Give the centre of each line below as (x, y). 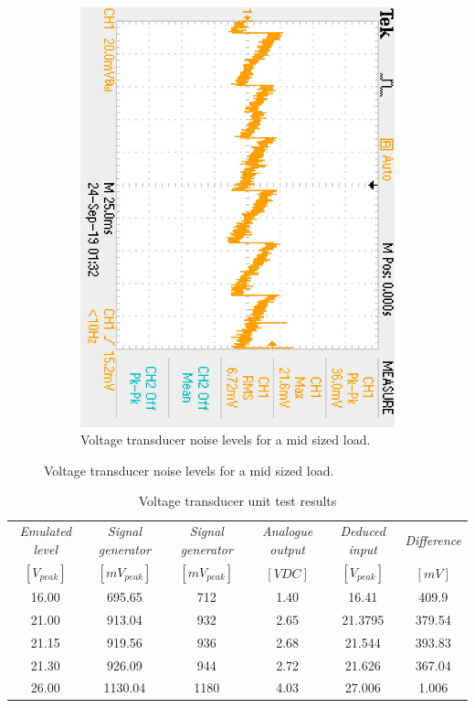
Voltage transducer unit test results (237, 501)
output (287, 548)
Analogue (288, 531)
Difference (433, 540)
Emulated (46, 531)
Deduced (363, 531)
